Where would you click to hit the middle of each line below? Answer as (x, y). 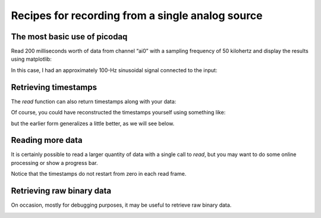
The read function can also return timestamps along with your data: (94, 101)
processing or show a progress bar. (54, 163)
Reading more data (47, 140)
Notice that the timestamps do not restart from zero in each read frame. (99, 174)
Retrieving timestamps (54, 87)
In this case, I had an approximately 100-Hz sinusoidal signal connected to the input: (114, 70)
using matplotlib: (31, 59)
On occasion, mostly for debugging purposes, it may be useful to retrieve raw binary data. (121, 205)
